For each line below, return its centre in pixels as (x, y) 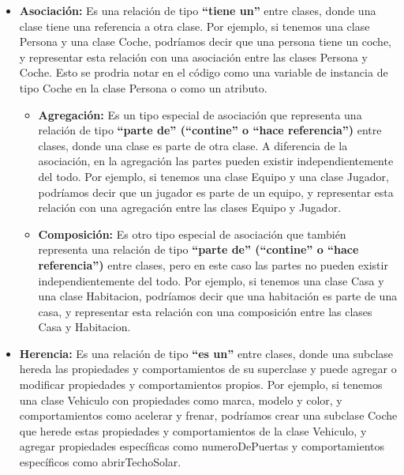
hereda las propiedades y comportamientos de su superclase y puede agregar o (208, 369)
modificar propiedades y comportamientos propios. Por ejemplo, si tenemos (201, 385)
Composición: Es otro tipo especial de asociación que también (192, 234)
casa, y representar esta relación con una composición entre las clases (205, 311)
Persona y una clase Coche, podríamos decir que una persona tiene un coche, (205, 41)
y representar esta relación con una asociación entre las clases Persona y (193, 57)
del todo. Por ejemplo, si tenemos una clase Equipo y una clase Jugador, (213, 176)
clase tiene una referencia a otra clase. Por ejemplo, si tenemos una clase (195, 26)
